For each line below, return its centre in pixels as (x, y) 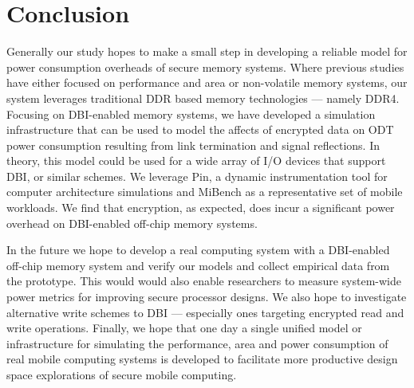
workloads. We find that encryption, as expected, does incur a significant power (201, 208)
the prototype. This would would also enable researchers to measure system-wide (204, 281)
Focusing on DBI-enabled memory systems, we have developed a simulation (191, 114)
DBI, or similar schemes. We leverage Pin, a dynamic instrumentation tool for (197, 176)
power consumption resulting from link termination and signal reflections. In (193, 145)
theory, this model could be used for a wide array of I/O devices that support (196, 161)
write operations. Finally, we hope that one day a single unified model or (184, 328)
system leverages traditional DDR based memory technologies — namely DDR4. (203, 98)
